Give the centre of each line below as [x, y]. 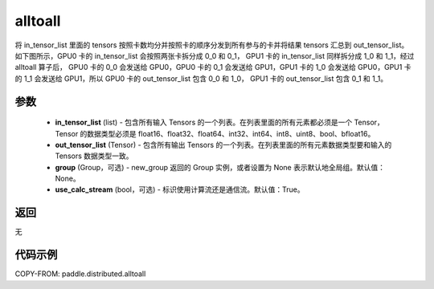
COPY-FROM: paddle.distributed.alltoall [80, 274]
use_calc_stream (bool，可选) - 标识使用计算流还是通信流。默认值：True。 [180, 189]
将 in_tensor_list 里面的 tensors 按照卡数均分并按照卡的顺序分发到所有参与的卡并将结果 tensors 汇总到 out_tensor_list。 [212, 45]
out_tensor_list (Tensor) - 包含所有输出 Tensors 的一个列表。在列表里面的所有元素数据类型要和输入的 [223, 144]
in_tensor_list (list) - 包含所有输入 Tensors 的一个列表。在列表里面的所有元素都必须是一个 [204, 122]
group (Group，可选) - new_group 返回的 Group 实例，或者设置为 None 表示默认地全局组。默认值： [220, 167]
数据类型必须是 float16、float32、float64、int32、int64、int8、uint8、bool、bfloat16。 [231, 133]
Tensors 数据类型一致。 [94, 156]
